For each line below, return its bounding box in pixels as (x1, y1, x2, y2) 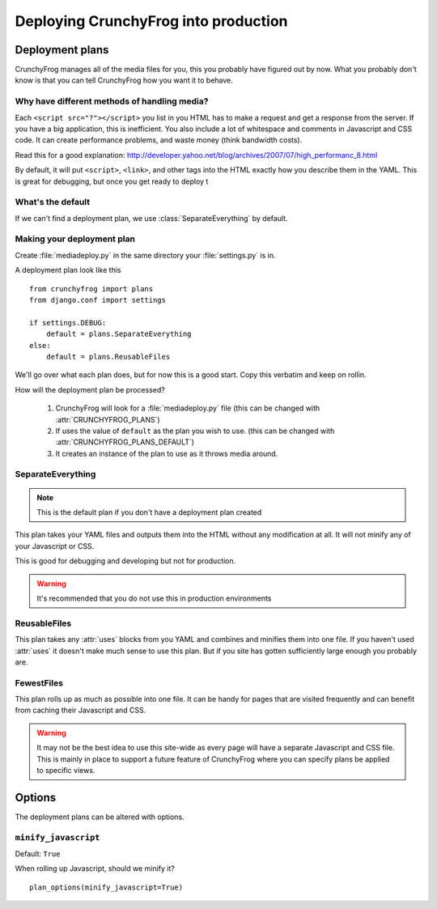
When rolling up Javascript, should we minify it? (15, 864, 176, 873)
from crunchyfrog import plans (29, 284, 154, 293)
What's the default (15, 197, 91, 208)
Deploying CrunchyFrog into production (15, 12, 288, 30)
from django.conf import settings (29, 295, 166, 304)
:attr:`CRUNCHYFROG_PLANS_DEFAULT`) (55, 437, 194, 447)
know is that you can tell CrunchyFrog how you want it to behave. (15, 75, 234, 85)
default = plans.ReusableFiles (45, 352, 171, 361)
